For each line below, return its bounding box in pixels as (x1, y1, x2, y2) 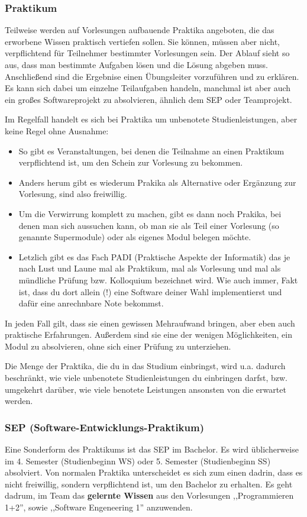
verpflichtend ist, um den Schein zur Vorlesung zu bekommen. (18, 156, 243, 169)
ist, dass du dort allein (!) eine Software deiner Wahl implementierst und (18, 285, 282, 298)
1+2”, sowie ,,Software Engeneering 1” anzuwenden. (5, 501, 193, 513)
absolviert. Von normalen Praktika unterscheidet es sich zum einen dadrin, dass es (5, 466, 303, 479)
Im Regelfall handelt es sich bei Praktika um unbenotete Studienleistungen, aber (5, 113, 298, 125)
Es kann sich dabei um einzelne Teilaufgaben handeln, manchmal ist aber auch (5, 82, 291, 94)
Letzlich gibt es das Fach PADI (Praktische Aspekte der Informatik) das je (18, 250, 290, 263)
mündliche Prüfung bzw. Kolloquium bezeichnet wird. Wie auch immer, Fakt (18, 273, 298, 286)
